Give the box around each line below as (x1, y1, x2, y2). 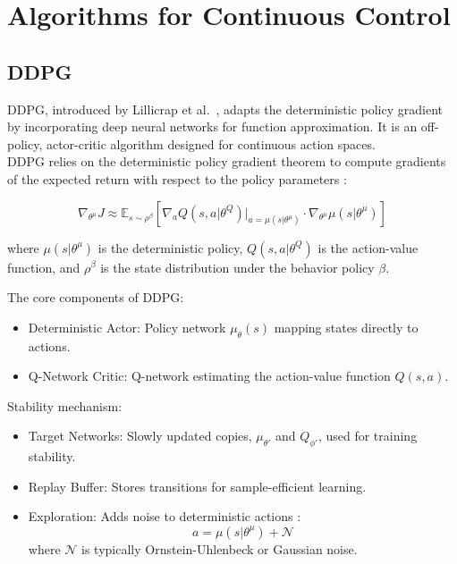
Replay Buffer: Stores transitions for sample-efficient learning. (28, 476, 367, 495)
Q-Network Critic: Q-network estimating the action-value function (28, 366, 391, 385)
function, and (7, 257, 80, 276)
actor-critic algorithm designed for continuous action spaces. (46, 134, 376, 153)
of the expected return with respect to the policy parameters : (7, 169, 347, 188)
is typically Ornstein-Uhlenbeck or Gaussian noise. (81, 539, 358, 558)
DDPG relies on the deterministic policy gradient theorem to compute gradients (7, 152, 446, 171)
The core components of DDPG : (7, 288, 184, 307)
